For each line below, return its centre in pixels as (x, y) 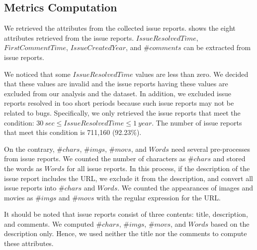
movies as (19, 197)
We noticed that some (37, 74)
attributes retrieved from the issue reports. (69, 37)
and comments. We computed (49, 223)
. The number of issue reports (197, 122)
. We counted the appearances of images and (185, 188)
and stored (229, 158)
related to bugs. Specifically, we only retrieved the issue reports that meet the (122, 112)
